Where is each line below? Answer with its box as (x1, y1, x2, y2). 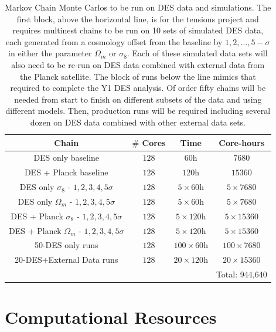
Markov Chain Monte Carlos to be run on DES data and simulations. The (5, 1, 271, 13)
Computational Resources (5, 305, 217, 329)
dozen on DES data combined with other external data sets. (30, 116, 246, 128)
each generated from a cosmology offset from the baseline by (6, 35, 223, 48)
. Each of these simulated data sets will (127, 47, 268, 59)
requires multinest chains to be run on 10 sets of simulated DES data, (12, 24, 264, 36)
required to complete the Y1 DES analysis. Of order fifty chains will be (10, 82, 266, 94)
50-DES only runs (34, 239, 98, 251)
